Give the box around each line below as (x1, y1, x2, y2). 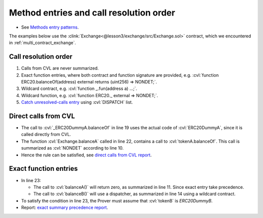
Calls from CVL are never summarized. (21, 66, 99, 71)
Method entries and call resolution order (9, 7, 175, 18)
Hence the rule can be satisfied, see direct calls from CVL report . (21, 152, 152, 158)
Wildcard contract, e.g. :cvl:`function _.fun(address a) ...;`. (21, 85, 137, 92)
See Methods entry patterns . (21, 24, 79, 30)
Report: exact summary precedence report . (21, 204, 108, 211)
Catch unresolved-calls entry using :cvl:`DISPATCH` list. (21, 100, 133, 105)
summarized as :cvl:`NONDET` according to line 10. (21, 145, 124, 151)
